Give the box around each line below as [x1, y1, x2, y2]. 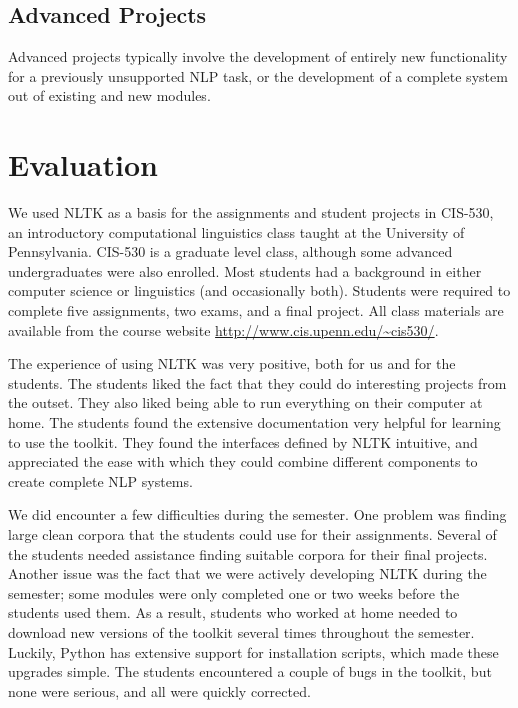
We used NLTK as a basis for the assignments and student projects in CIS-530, [8, 202, 494, 223]
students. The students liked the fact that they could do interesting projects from [8, 372, 507, 393]
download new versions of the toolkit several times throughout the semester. [8, 621, 475, 642]
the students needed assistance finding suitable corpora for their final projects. [8, 543, 488, 564]
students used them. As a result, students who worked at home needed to [8, 602, 458, 623]
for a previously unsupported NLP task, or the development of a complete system [8, 65, 508, 86]
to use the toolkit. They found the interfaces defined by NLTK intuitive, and [8, 431, 478, 452]
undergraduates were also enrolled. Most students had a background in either [8, 260, 482, 281]
